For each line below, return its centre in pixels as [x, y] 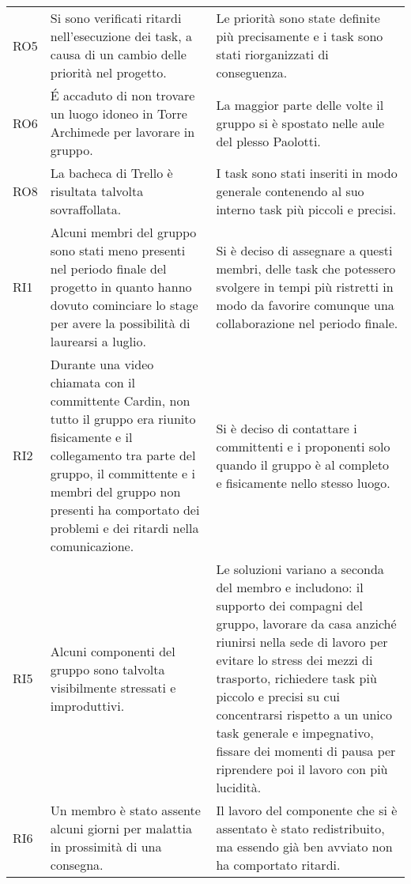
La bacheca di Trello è [111, 173]
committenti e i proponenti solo [303, 446]
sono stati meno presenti [118, 250]
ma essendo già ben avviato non [304, 846]
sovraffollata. [86, 209]
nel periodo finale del [108, 268]
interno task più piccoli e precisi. [306, 209]
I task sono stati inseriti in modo [307, 173]
